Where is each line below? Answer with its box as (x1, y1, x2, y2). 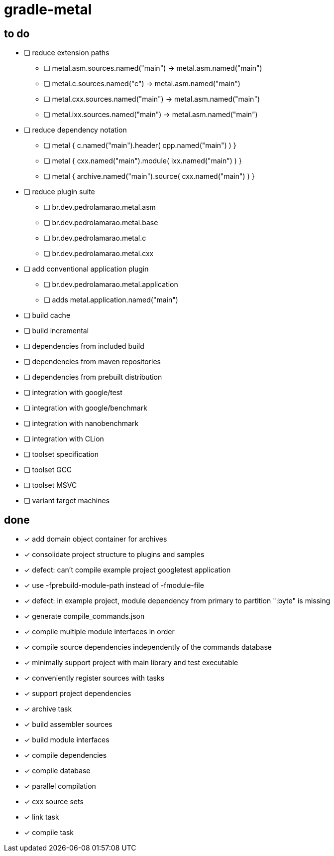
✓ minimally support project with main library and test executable (24, 658, 238, 667)
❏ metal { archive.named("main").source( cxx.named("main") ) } (44, 172, 255, 181)
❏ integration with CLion (24, 434, 104, 443)
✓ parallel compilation (24, 782, 96, 791)
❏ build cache (24, 311, 71, 320)
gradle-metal (4, 1, 92, 18)
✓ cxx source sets (24, 797, 84, 806)
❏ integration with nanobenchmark (24, 419, 139, 428)
